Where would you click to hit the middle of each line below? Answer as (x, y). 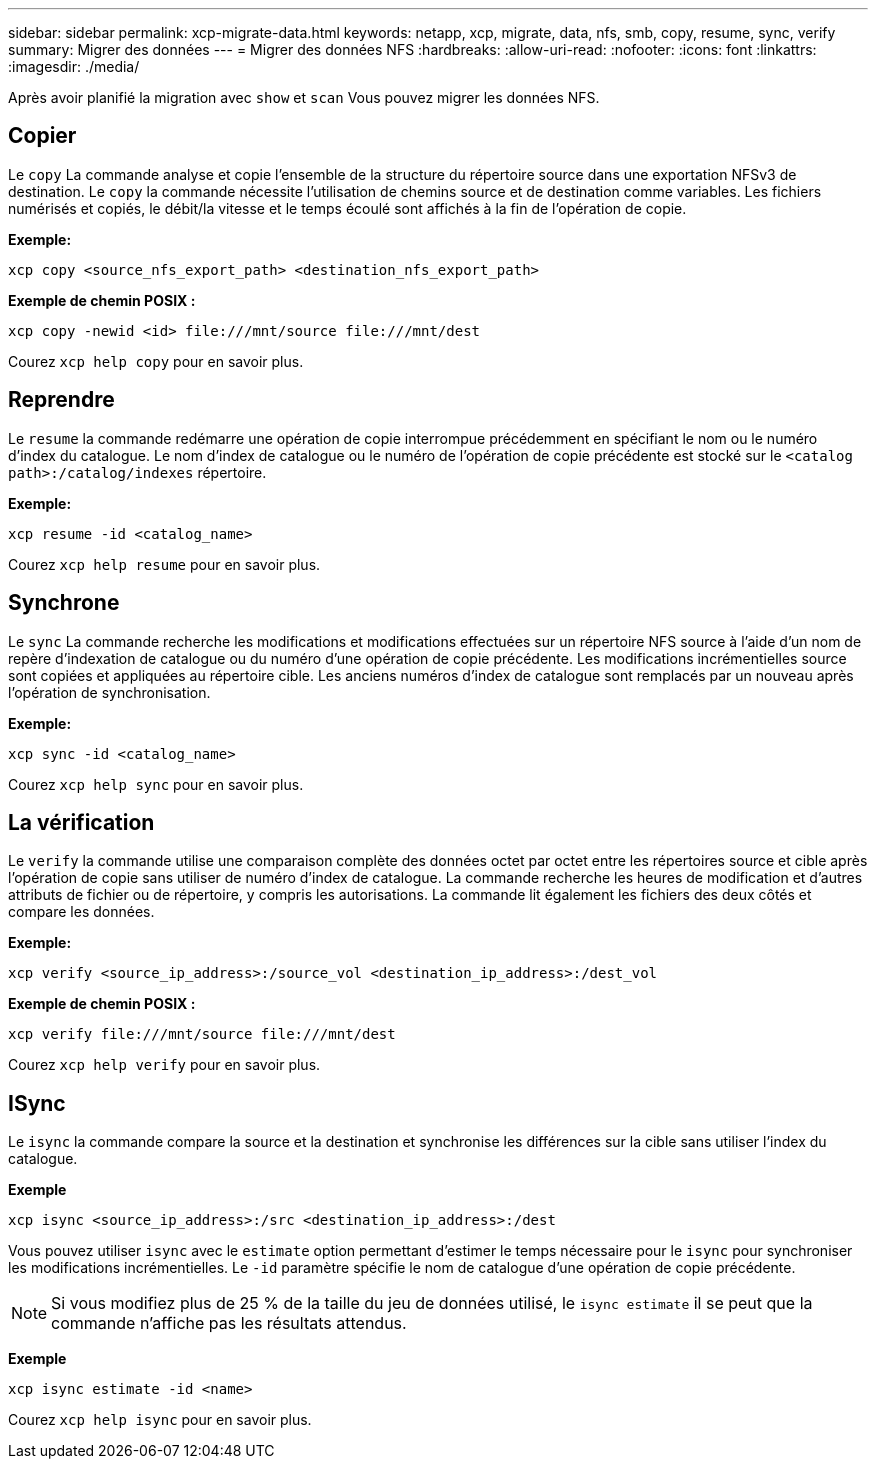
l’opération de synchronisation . (109, 692)
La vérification (81, 822)
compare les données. (81, 912)
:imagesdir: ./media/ (74, 66)
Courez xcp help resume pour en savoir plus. (164, 564)
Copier (42, 136)
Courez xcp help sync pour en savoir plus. (156, 784)
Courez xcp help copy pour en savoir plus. (156, 361)
